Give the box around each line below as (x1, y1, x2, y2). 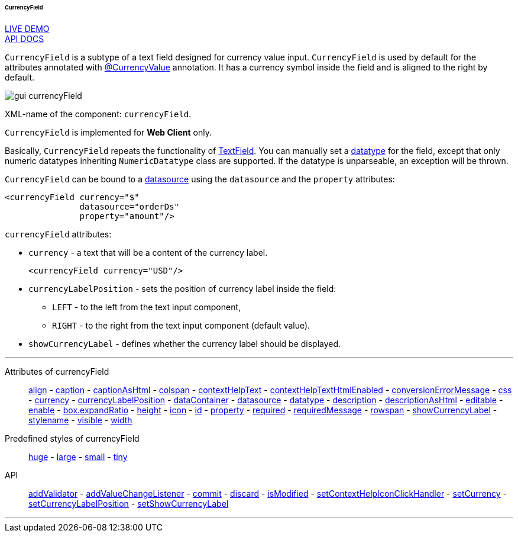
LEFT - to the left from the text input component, (52, 301, 241, 312)
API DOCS (5, 33, 44, 44)
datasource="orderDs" (79, 201, 180, 211)
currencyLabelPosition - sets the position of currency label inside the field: (28, 283, 336, 294)
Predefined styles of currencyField (5, 433, 140, 443)
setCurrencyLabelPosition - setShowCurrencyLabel (28, 498, 229, 509)
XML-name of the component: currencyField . (5, 108, 192, 119)
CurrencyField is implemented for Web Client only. (5, 127, 212, 137)
